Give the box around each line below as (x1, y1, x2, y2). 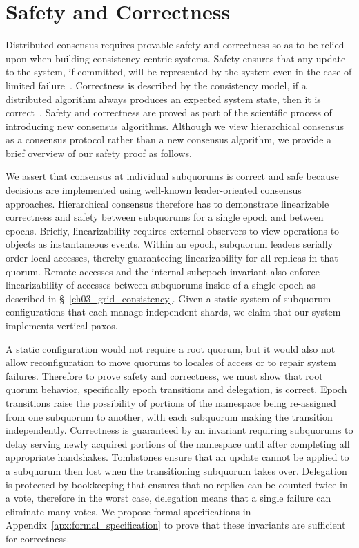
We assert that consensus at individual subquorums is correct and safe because (6, 169, 339, 183)
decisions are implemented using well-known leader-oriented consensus (6, 183, 302, 197)
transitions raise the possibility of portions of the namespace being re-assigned (6, 395, 336, 410)
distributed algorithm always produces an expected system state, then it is (6, 91, 321, 106)
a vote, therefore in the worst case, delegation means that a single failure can (6, 491, 331, 505)
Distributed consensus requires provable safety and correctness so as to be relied (6, 37, 345, 52)
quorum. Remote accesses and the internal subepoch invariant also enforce (6, 264, 320, 278)
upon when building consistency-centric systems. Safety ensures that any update (6, 51, 346, 65)
